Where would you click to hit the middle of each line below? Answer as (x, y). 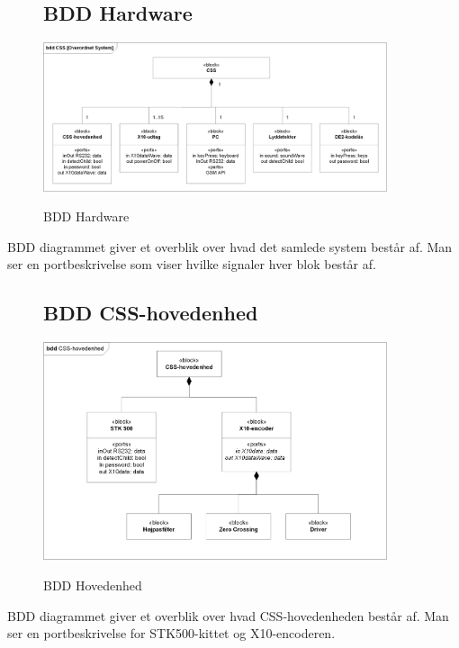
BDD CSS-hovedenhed (151, 313)
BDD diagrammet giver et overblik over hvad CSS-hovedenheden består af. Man (228, 615)
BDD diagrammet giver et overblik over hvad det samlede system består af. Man (230, 246)
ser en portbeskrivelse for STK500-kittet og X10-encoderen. (171, 633)
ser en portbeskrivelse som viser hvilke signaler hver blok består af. (192, 264)
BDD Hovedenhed (93, 585)
